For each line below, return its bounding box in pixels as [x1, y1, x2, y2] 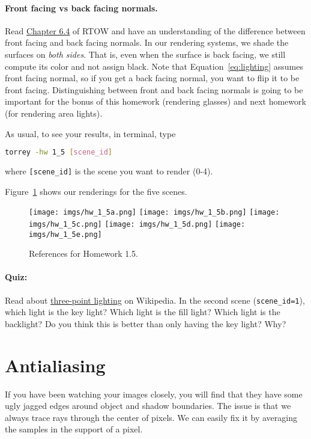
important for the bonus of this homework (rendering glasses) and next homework [5, 95, 306, 108]
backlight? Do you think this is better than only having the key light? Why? [5, 317, 286, 330]
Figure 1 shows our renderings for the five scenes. [5, 185, 187, 197]
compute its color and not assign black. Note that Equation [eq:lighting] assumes [5, 60, 303, 72]
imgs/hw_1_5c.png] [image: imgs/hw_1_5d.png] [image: [29, 219, 246, 229]
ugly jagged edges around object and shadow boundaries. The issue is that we [5, 399, 291, 412]
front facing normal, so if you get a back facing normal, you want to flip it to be [5, 72, 300, 84]
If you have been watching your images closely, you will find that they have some [5, 387, 303, 400]
